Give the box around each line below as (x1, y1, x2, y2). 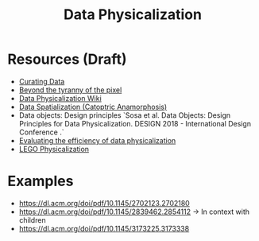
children (18, 215, 46, 224)
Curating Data (18, 76, 65, 86)
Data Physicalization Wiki (18, 93, 102, 103)
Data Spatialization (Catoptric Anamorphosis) (18, 102, 168, 111)
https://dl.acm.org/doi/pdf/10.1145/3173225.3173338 (18, 224, 190, 233)
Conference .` (18, 127, 64, 137)
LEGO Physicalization (18, 144, 89, 154)
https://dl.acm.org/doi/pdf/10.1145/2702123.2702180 (18, 198, 190, 208)
